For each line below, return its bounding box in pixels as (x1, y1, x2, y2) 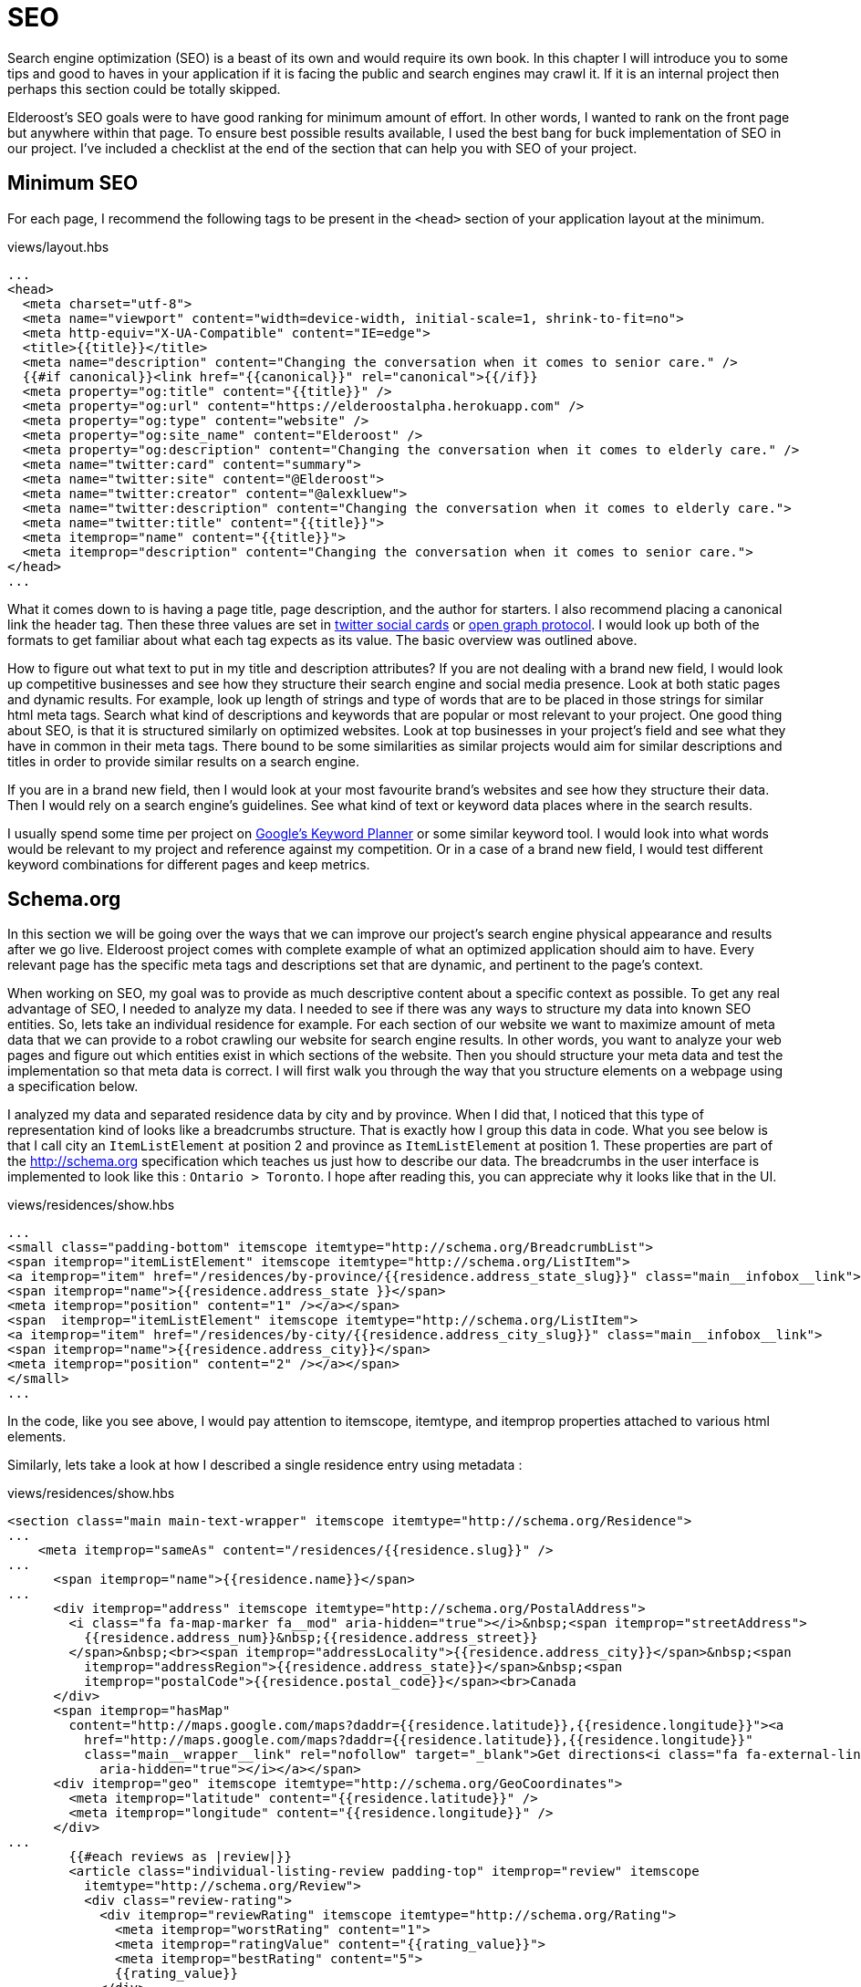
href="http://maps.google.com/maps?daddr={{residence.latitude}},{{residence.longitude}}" (84, 1732, 753, 1748)
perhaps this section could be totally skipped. (7, 80, 281, 97)
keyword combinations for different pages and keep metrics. (7, 856, 370, 872)
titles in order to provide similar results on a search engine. (7, 753, 360, 769)
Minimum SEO (7, 172, 139, 195)
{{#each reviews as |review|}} (68, 1849, 292, 1865)
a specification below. (7, 1078, 139, 1095)
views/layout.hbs (7, 238, 109, 255)
